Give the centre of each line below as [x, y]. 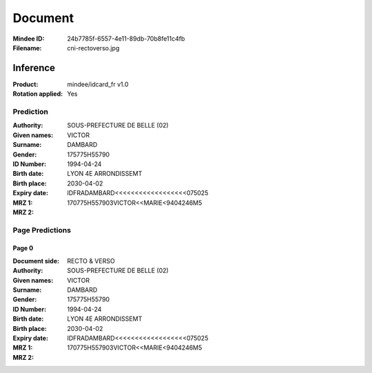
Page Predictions [42, 230]
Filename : [27, 48]
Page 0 [23, 248]
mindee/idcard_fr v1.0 [98, 84]
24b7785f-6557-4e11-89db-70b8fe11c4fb [126, 39]
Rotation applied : [38, 94]
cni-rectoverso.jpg [93, 48]
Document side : [36, 261]
